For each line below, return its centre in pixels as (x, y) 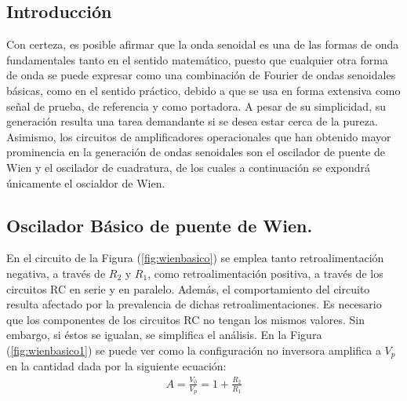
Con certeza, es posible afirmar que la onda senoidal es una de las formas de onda (203, 44)
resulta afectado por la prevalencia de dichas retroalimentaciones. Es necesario (194, 304)
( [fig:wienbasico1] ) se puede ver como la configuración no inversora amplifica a (194, 350)
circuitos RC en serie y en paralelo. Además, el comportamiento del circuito (188, 288)
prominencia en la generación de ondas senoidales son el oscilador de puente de (196, 152)
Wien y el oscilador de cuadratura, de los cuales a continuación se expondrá (189, 167)
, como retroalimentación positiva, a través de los (265, 273)
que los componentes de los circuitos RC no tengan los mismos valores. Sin (185, 319)
